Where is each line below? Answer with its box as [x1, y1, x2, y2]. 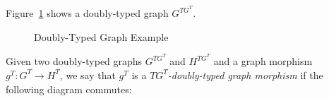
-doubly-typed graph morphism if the [167, 67, 323, 82]
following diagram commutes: [6, 81, 132, 96]
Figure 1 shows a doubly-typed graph [6, 6, 169, 20]
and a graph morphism [213, 54, 313, 69]
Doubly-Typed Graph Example [34, 29, 169, 44]
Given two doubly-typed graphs [6, 54, 143, 69]
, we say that [59, 67, 116, 82]
